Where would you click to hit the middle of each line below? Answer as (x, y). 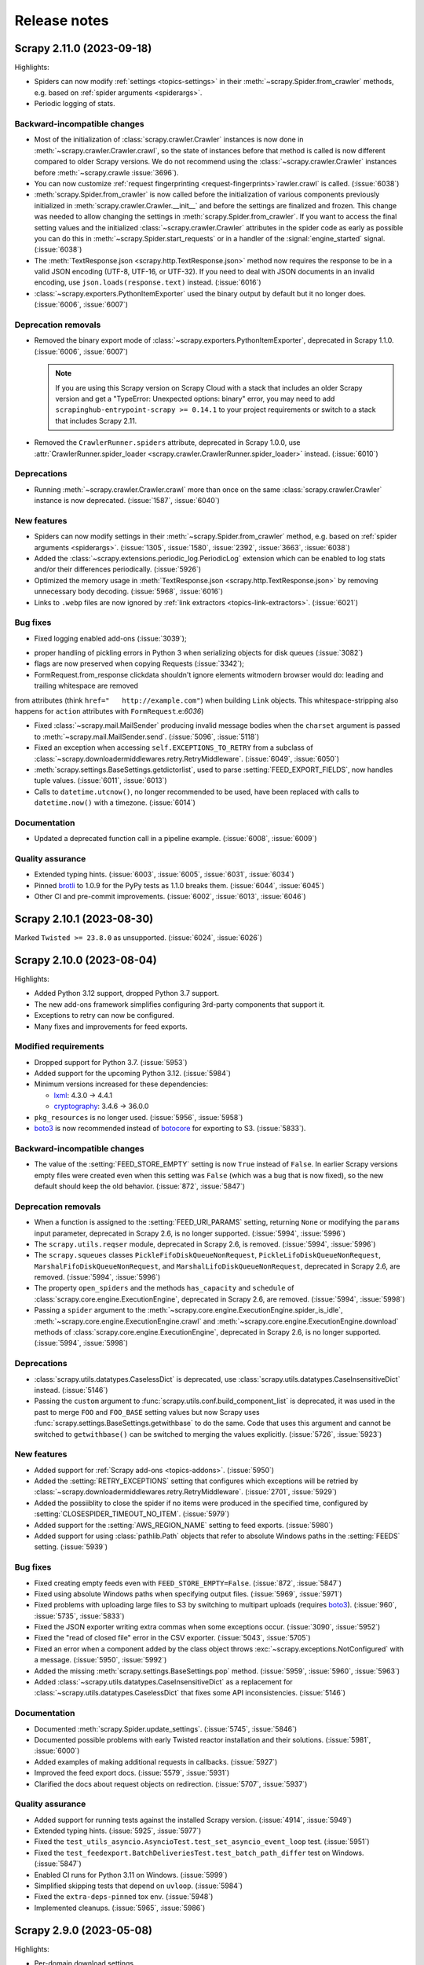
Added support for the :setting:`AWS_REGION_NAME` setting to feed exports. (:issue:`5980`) (184, 1525)
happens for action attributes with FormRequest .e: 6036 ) (109, 711)
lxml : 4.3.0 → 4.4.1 (83, 1095)
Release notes (62, 20)
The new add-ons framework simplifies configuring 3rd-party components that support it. (179, 1004)
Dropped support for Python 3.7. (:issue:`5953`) (111, 1062)
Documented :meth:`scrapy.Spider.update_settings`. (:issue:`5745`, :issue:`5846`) (166, 1728)
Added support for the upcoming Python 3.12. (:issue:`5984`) (133, 1074)
